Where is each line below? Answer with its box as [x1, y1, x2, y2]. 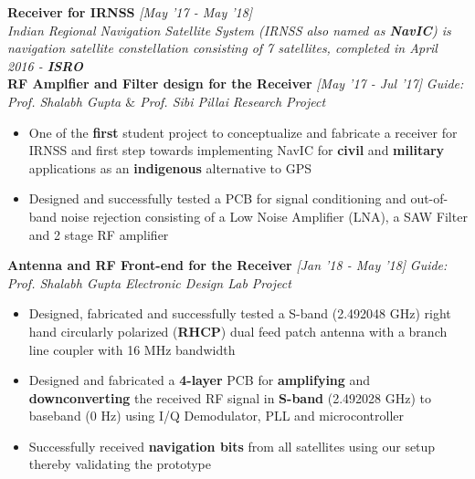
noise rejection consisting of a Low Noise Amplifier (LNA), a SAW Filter [60, 206, 468, 225]
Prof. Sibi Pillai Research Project [140, 91, 326, 110]
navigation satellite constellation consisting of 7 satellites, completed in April [7, 38, 438, 57]
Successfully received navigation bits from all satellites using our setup [28, 436, 436, 455]
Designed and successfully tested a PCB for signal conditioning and [28, 189, 406, 208]
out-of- [410, 189, 449, 208]
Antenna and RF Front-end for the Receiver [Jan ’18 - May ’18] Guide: [7, 255, 448, 275]
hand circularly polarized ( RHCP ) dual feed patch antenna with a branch [28, 321, 448, 340]
